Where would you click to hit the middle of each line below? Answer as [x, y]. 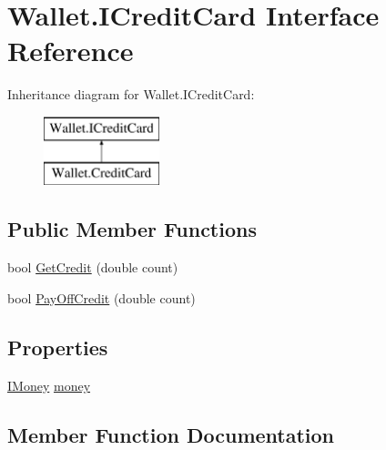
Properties [58, 347]
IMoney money [49, 385]
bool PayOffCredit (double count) [102, 297]
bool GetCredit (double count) [93, 267]
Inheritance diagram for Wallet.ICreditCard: [131, 94]
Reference [71, 51]
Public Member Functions [132, 229]
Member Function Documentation [171, 434]
